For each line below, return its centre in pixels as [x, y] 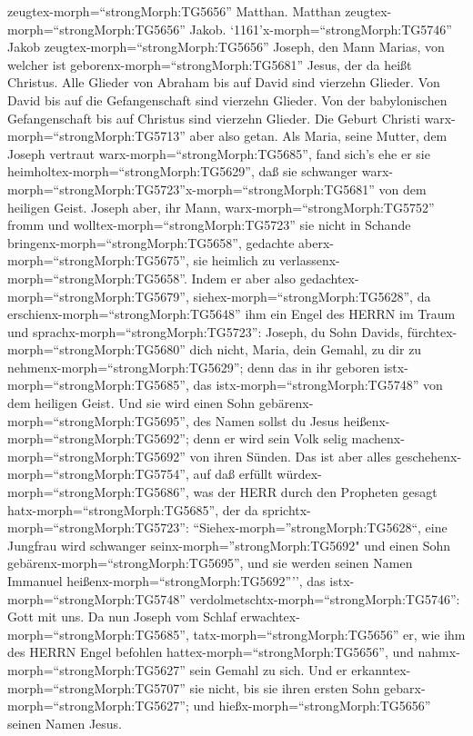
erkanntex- [381, 669]
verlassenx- [310, 260]
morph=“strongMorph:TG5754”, [98, 474]
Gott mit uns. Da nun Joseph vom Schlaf [122, 617]
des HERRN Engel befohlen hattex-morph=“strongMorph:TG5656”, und [211, 652]
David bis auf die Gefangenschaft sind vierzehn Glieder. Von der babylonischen [227, 99]
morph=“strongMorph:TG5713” [96, 136]
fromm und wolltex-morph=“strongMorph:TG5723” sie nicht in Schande [209, 225]
